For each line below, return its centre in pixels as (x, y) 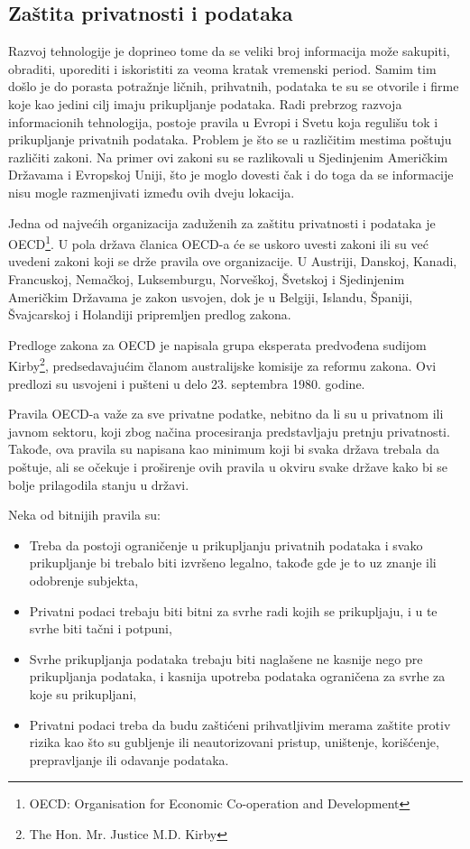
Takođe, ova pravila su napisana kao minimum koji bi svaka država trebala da (224, 449)
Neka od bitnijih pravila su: (84, 515)
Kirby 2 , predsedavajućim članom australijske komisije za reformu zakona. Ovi (222, 365)
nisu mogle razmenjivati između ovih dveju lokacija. (152, 192)
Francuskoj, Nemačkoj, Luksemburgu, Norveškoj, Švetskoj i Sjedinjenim (207, 278)
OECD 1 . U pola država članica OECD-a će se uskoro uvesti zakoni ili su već (218, 242)
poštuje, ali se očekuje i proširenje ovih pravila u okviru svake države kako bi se (228, 466)
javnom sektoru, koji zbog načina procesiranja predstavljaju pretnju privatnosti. (229, 431)
